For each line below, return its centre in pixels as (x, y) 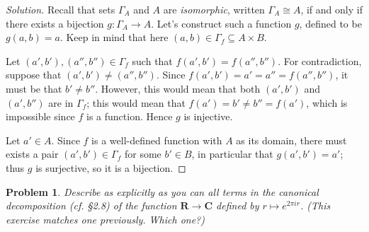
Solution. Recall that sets (61, 9)
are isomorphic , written (214, 9)
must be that (34, 88)
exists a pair (32, 154)
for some (143, 154)
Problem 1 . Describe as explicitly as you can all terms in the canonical (162, 191)
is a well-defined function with (157, 140)
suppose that (34, 75)
